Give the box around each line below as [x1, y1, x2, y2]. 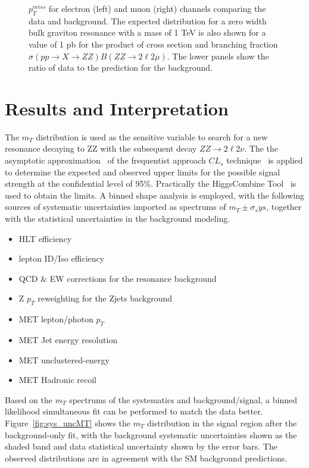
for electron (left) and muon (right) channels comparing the [48, 2, 266, 14]
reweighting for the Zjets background [38, 292, 173, 304]
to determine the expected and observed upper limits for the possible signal [5, 165, 280, 178]
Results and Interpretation [5, 96, 229, 120]
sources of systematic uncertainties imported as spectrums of [5, 200, 226, 213]
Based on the [5, 393, 52, 406]
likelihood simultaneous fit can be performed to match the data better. [5, 405, 263, 417]
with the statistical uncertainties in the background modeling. [5, 212, 230, 225]
